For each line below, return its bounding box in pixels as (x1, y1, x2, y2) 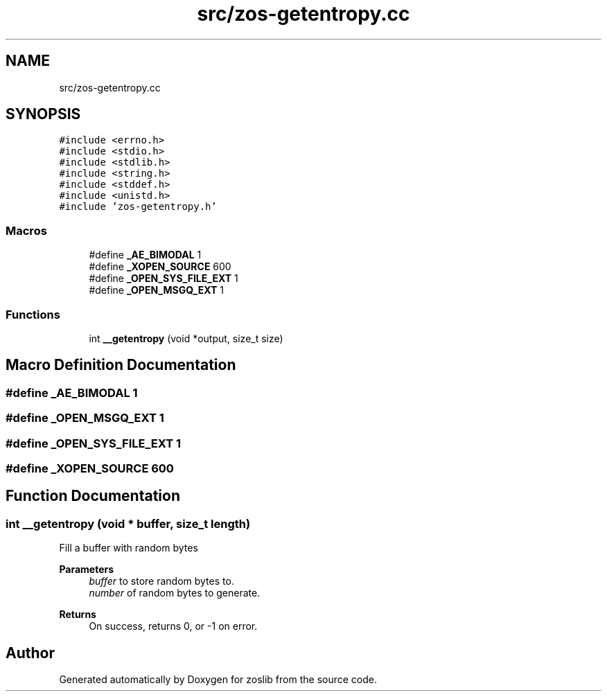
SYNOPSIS (6, 105, 81, 123)
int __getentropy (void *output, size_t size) (89, 332, 283, 344)
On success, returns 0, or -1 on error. (89, 620, 258, 633)
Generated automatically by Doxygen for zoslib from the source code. (59, 673, 377, 685)
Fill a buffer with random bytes (59, 542, 198, 554)
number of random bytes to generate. (89, 587, 261, 599)
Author (6, 644, 55, 662)
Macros (6, 223, 47, 238)
